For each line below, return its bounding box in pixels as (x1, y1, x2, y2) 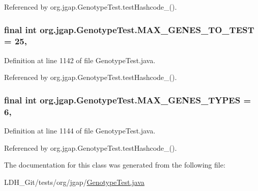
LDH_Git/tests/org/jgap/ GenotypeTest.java (4, 176, 145, 187)
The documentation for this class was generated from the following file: (4, 159, 225, 170)
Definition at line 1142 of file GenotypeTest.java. (4, 54, 156, 65)
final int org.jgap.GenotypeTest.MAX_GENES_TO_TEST (4, 23, 254, 36)
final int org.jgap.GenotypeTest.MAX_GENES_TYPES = (4, 93, 251, 106)
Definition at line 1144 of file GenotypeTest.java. (4, 125, 156, 136)
